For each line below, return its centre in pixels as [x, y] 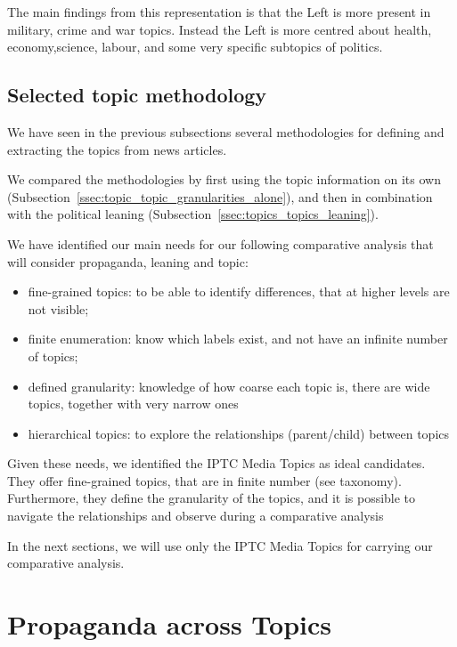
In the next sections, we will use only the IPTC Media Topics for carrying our [220, 545]
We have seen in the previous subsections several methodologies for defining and [226, 131]
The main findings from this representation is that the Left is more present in [219, 12]
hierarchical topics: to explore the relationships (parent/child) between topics [239, 433]
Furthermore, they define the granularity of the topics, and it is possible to [212, 498]
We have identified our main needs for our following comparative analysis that [220, 243]
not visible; [58, 308]
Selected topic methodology [137, 95]
